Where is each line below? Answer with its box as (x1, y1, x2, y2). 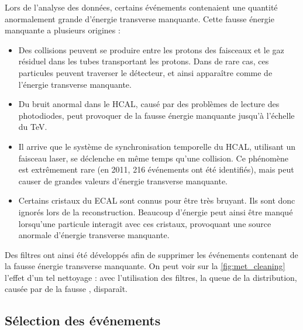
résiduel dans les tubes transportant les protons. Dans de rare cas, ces (18, 55, 269, 67)
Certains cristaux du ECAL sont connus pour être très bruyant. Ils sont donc (18, 194, 295, 207)
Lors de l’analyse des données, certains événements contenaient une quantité (5, 1, 278, 13)
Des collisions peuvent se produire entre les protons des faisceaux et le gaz (18, 43, 284, 56)
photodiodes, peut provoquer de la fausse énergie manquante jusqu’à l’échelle (18, 109, 295, 121)
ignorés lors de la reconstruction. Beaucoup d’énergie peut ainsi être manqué (18, 205, 293, 218)
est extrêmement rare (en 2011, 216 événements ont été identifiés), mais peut (18, 163, 294, 176)
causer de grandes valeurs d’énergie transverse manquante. (18, 174, 228, 187)
